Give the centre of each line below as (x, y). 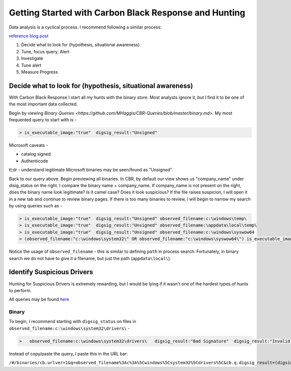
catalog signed (36, 154)
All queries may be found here (39, 299)
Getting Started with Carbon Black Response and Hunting (127, 13)
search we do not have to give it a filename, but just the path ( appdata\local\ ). (90, 258)
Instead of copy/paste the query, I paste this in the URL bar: (68, 354)
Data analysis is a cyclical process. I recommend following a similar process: (85, 27)
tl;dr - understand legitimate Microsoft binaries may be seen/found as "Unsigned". (91, 170)
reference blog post (29, 36)
